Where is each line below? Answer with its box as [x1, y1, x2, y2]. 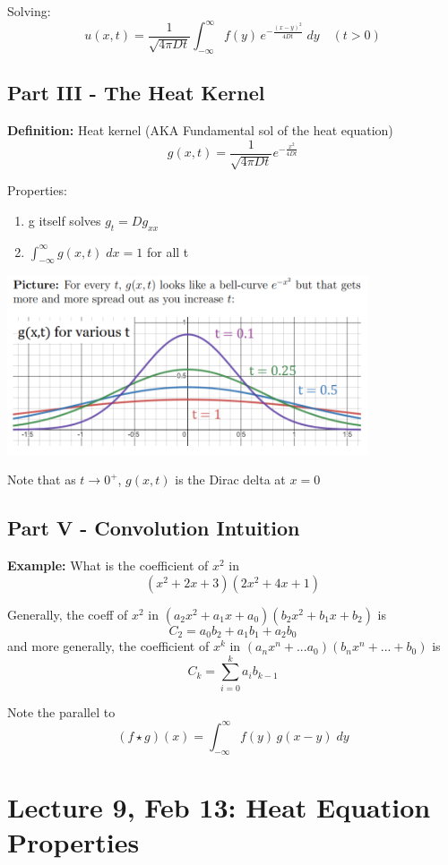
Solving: [7, 2, 51, 20]
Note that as [7, 470, 76, 489]
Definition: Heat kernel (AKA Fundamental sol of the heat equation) [7, 121, 393, 140]
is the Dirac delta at [175, 470, 286, 489]
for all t [146, 242, 189, 261]
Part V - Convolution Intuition [7, 514, 300, 542]
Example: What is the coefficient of [7, 556, 209, 575]
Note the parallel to [7, 702, 116, 721]
